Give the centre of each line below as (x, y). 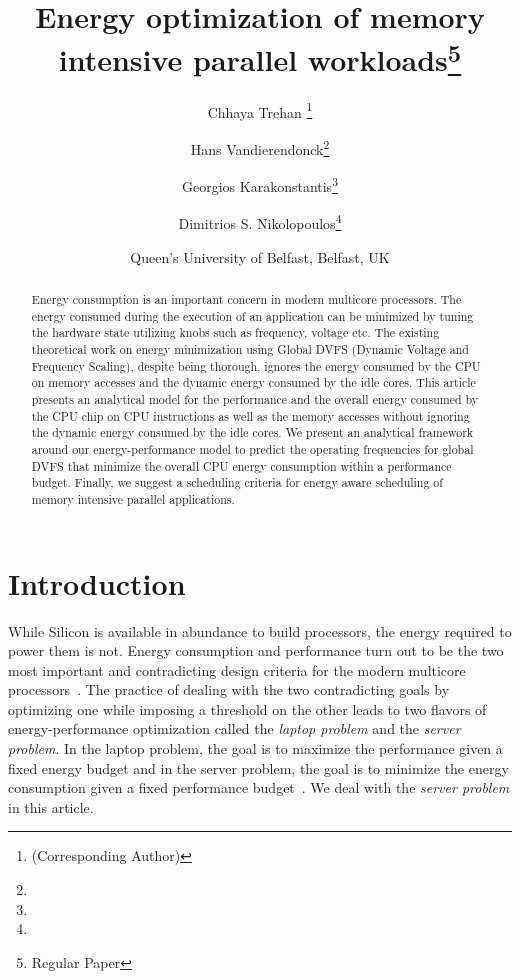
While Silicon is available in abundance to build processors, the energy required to (260, 630)
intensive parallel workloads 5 (260, 57)
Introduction (97, 582)
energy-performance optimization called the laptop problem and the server (234, 728)
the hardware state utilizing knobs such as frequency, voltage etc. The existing (235, 332)
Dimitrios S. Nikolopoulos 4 (260, 222)
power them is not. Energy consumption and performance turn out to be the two (256, 650)
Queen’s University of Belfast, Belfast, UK (260, 256)
